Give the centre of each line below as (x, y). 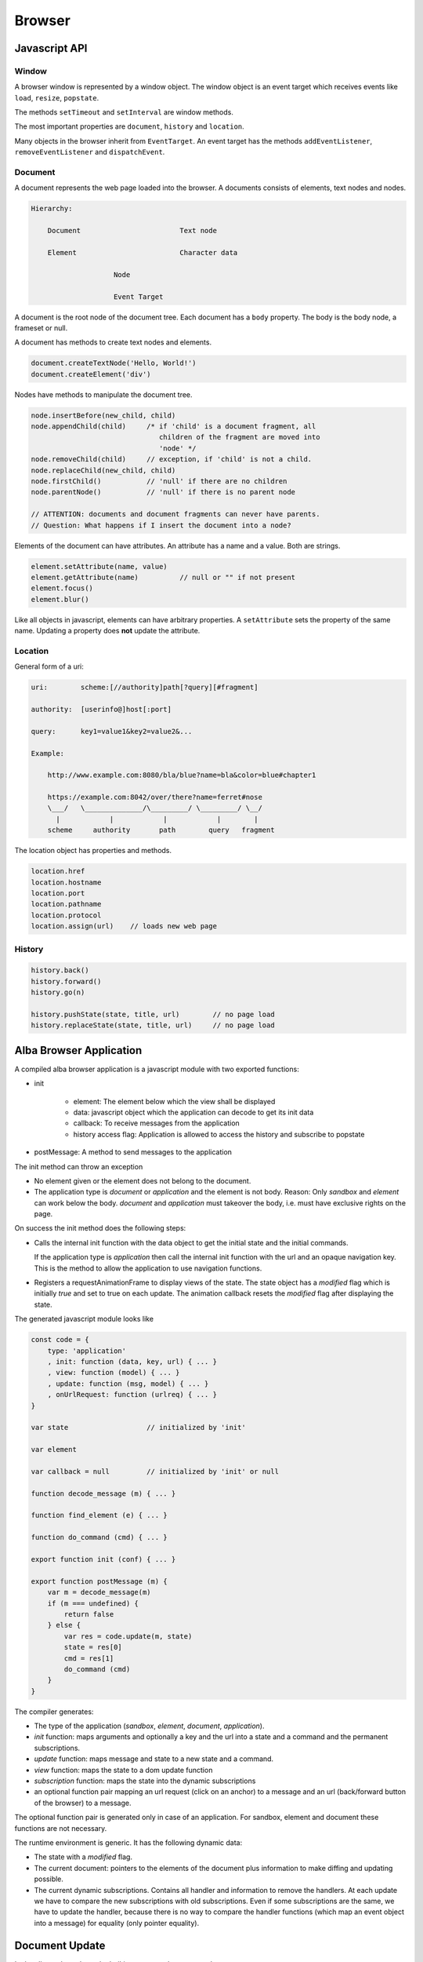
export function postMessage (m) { (99, 1581)
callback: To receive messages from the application (157, 1123)
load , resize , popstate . (57, 97)
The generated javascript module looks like (84, 1319)
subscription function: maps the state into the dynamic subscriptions (145, 1781)
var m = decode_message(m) (99, 1592)
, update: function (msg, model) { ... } (128, 1384)
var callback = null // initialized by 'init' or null (155, 1471)
